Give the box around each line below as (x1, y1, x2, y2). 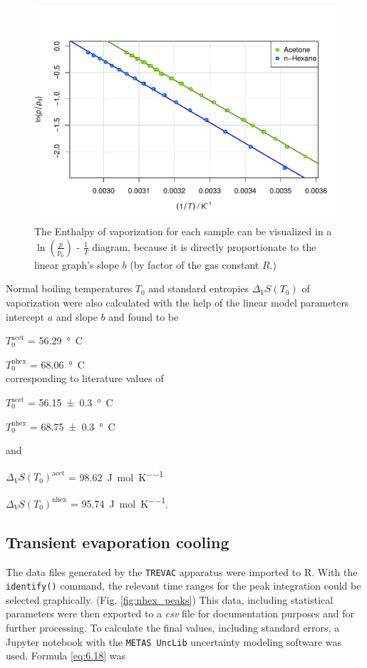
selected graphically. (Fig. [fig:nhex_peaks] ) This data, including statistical (6, 592, 334, 607)
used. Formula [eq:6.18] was (6, 648, 126, 663)
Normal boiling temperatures (6, 281, 133, 296)
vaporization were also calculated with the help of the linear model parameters (6, 295, 349, 310)
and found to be (108, 309, 179, 324)
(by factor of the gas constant (130, 257, 259, 272)
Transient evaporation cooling (6, 530, 229, 553)
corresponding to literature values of (6, 371, 164, 386)
